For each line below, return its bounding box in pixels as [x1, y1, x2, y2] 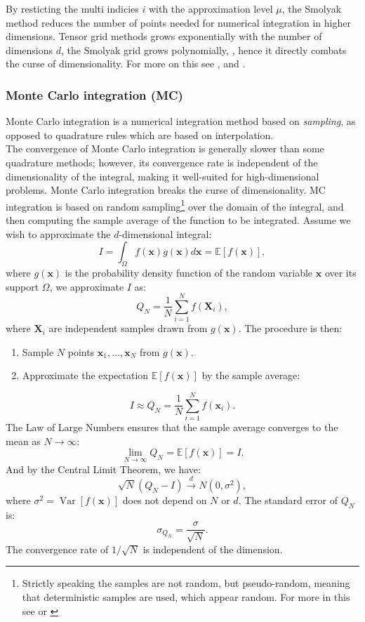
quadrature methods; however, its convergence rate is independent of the [6, 154, 318, 169]
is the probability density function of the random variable [65, 265, 313, 279]
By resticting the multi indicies [6, 1, 139, 15]
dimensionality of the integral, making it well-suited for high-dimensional [6, 168, 319, 183]
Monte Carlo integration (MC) [6, 86, 183, 103]
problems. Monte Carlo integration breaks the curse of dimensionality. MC [6, 183, 326, 197]
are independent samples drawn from [48, 321, 208, 336]
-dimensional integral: [119, 226, 212, 241]
